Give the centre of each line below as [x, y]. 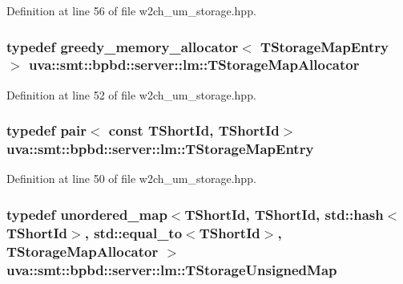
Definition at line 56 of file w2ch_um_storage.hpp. [131, 10]
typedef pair [46, 130]
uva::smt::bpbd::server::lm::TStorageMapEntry [160, 149]
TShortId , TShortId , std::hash [284, 214]
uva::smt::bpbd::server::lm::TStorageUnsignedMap [172, 269]
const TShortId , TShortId [194, 130]
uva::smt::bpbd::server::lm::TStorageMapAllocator [194, 65]
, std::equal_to [133, 232]
